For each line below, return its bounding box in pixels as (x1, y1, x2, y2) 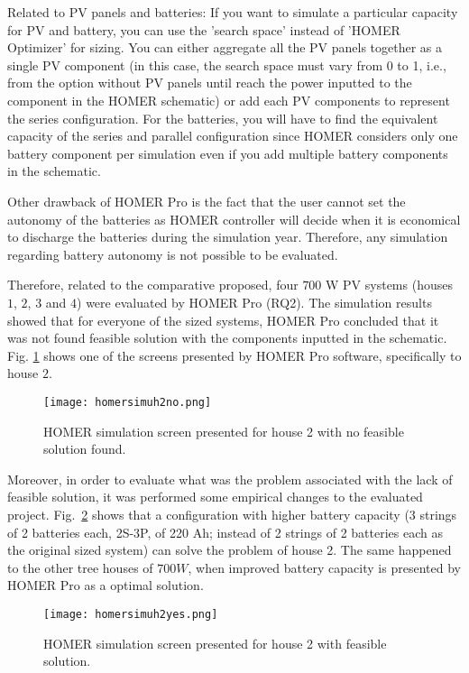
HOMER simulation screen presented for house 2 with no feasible (43, 421, 404, 440)
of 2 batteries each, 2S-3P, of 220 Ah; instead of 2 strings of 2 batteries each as (7, 522, 443, 541)
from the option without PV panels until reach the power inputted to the (7, 73, 412, 92)
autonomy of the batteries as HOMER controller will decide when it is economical (7, 209, 461, 228)
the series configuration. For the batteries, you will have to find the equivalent (7, 108, 438, 127)
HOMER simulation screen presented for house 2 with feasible (43, 633, 387, 652)
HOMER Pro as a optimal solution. (7, 576, 204, 595)
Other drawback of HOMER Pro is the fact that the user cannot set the (7, 191, 406, 210)
